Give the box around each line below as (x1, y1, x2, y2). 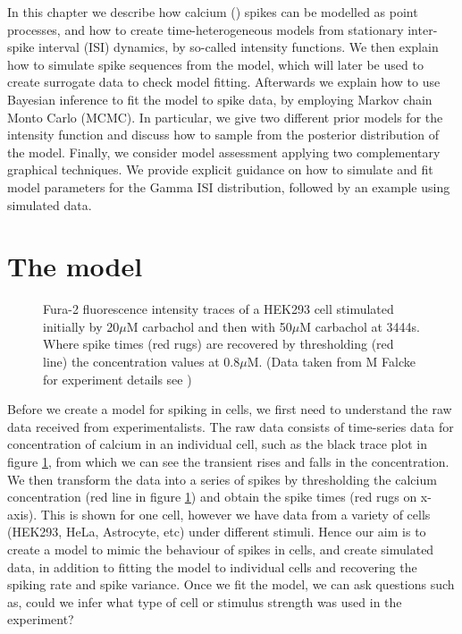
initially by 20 (43, 317, 120, 335)
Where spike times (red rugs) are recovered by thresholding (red (43, 334, 394, 353)
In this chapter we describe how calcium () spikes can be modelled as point (7, 3, 418, 21)
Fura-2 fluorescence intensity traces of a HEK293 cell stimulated (43, 300, 394, 318)
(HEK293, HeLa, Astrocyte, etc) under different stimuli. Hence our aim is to (7, 522, 426, 541)
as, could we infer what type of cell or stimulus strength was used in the (7, 592, 402, 611)
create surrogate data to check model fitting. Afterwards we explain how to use (7, 72, 441, 91)
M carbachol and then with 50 (126, 317, 292, 335)
